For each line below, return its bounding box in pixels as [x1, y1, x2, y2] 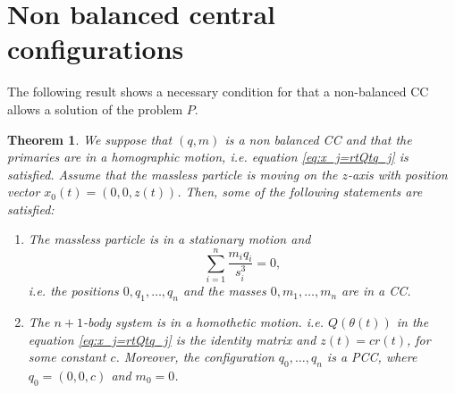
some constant [28, 347, 106, 366]
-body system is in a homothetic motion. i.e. [82, 312, 324, 330]
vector [7, 182, 40, 201]
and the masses [183, 281, 266, 300]
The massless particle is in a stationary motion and [28, 230, 311, 248]
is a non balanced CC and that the [224, 130, 412, 148]
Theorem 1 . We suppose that [7, 130, 173, 148]
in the [396, 312, 429, 330]
